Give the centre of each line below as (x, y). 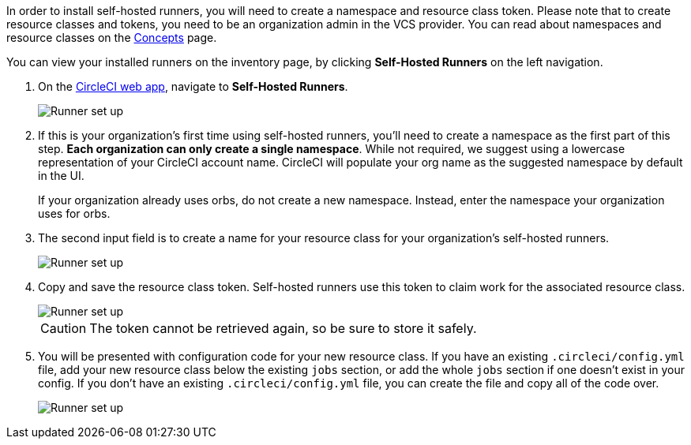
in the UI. (61, 176)
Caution (64, 328)
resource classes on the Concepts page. (112, 37)
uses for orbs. (74, 213)
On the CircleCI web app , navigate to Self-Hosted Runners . (193, 86)
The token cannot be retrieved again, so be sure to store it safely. (283, 328)
